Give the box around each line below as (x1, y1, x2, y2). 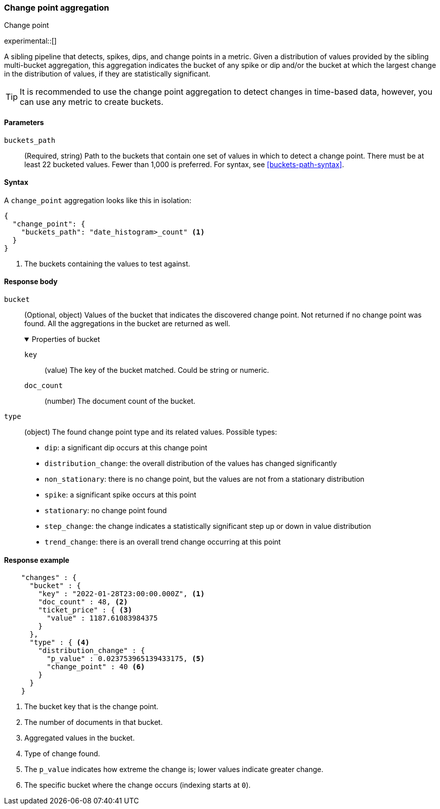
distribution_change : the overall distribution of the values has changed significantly (45, 459, 337, 468)
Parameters (4, 118, 44, 127)
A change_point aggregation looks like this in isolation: (4, 196, 191, 205)
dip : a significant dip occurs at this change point (45, 443, 208, 452)
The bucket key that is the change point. (24, 702, 158, 711)
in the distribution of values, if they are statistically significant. (4, 69, 211, 79)
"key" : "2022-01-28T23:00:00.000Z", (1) (38, 590, 205, 598)
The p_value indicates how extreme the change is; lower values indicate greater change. (24, 765, 324, 774)
